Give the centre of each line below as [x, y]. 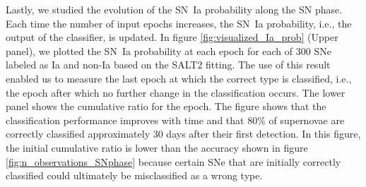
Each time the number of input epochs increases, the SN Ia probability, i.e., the [179, 23]
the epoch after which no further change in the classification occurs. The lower [176, 92]
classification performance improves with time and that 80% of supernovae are [175, 120]
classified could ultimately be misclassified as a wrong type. [134, 175]
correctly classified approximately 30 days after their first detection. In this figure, [183, 134]
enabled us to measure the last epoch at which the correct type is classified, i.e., [179, 78]
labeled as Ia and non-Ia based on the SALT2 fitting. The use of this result [168, 65]
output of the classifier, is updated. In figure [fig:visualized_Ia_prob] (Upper [172, 37]
